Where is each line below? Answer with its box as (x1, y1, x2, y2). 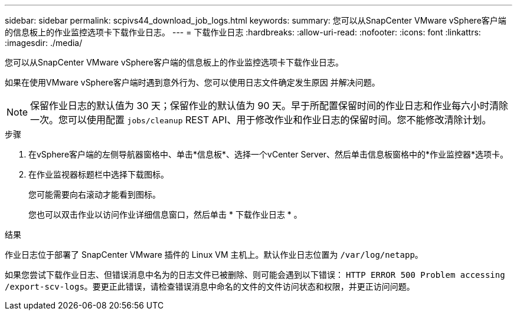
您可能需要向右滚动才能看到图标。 (28, 189, 161, 199)
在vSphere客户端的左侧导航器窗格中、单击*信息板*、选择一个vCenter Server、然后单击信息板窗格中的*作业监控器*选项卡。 (28, 149, 509, 159)
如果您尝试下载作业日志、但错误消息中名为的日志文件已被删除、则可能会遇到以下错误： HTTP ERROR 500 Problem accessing (5, 270, 505, 280)
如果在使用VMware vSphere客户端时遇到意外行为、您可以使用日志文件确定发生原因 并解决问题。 (5, 77, 380, 87)
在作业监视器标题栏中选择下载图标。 (28, 169, 169, 179)
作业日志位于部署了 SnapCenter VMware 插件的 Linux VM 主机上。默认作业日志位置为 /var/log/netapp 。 (5, 250, 423, 260)
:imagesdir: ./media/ (5, 38, 83, 48)
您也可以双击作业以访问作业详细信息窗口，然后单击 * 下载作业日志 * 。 (28, 209, 302, 219)
